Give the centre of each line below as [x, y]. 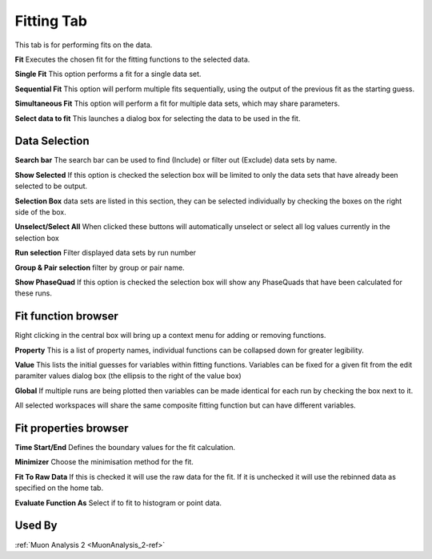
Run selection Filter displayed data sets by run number [105, 253]
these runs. [33, 293]
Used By [36, 526]
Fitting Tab [51, 21]
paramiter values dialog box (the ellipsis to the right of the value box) [128, 376]
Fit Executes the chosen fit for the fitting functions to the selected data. [132, 59]
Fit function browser [67, 316]
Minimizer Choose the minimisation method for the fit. [104, 462]
